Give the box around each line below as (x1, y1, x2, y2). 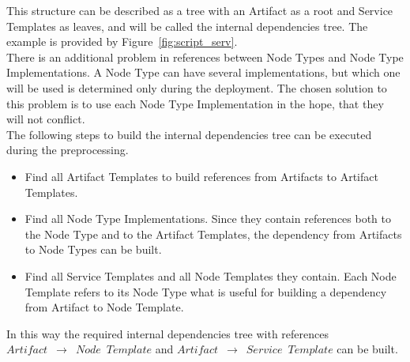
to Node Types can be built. (24, 241, 162, 258)
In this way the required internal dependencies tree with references (6, 325, 329, 341)
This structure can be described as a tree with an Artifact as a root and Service (6, 2, 393, 18)
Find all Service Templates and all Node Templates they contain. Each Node (24, 267, 397, 284)
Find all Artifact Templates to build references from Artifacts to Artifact (24, 168, 378, 184)
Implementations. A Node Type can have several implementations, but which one (6, 64, 401, 81)
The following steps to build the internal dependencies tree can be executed (6, 126, 372, 142)
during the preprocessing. (6, 141, 129, 158)
